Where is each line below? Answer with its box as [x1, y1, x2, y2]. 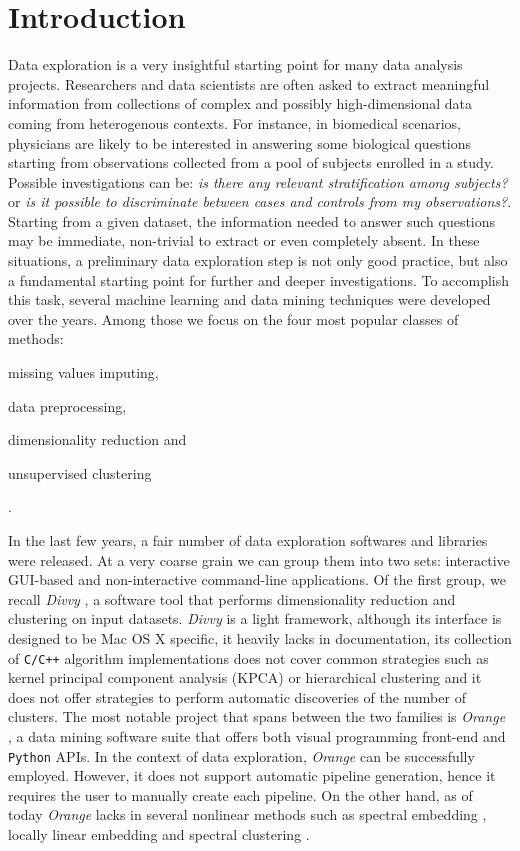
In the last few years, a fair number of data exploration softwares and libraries [8, 530, 488, 550]
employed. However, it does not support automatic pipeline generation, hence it [8, 765, 496, 786]
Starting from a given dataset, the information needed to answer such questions [8, 210, 496, 231]
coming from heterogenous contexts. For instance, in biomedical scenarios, [8, 112, 461, 133]
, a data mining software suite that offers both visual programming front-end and [8, 726, 506, 746]
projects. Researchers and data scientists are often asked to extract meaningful [8, 73, 490, 94]
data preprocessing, [8, 395, 127, 416]
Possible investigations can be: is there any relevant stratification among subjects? [8, 171, 508, 192]
